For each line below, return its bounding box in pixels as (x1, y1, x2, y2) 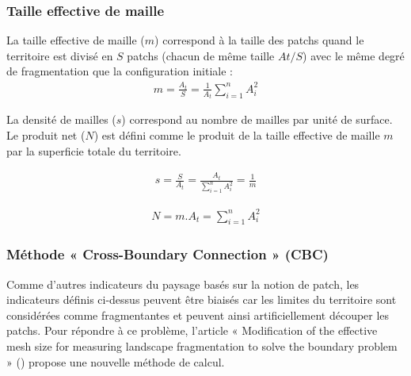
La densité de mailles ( (6, 111, 116, 128)
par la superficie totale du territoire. (6, 142, 181, 159)
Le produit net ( (6, 127, 86, 144)
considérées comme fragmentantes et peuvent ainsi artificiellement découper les (6, 306, 390, 323)
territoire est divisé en (6, 47, 113, 63)
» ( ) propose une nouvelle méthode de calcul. (6, 353, 225, 370)
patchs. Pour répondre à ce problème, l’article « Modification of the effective (6, 322, 378, 339)
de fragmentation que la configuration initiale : (6, 63, 233, 79)
